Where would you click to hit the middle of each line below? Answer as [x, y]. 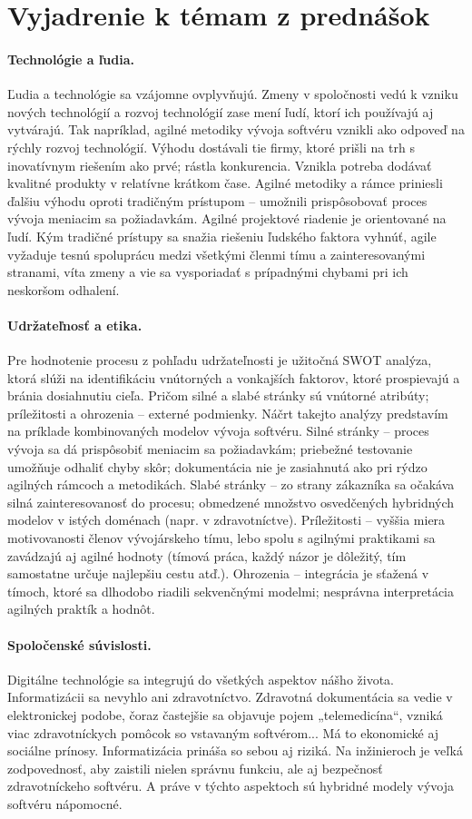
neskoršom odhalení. [64, 289]
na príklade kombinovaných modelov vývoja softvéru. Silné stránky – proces [218, 431]
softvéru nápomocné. [65, 803]
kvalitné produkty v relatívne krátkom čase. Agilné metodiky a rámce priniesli [225, 183]
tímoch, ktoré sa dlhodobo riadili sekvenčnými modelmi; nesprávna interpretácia [231, 591]
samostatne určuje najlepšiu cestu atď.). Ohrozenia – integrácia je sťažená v [218, 573]
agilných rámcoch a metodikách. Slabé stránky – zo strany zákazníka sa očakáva [231, 484]
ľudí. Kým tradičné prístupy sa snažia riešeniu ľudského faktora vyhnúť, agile [222, 236]
